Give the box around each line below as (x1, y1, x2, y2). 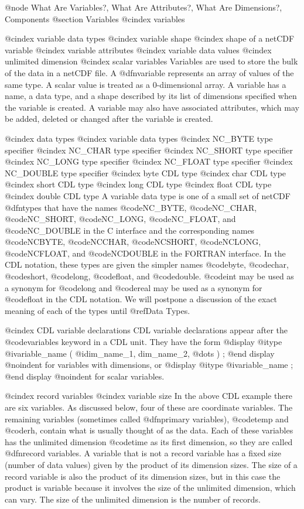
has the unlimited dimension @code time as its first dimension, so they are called (5, 435, 293, 447)
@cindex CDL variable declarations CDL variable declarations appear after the (5, 324, 288, 336)
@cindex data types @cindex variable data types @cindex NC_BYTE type (5, 132, 273, 144)
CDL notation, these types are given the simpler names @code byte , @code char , (5, 258, 289, 271)
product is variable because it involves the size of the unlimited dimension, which (5, 481, 296, 494)
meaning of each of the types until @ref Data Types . (5, 304, 190, 316)
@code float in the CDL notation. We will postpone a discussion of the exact (5, 293, 278, 305)
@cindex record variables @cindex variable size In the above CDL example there (5, 390, 293, 402)
